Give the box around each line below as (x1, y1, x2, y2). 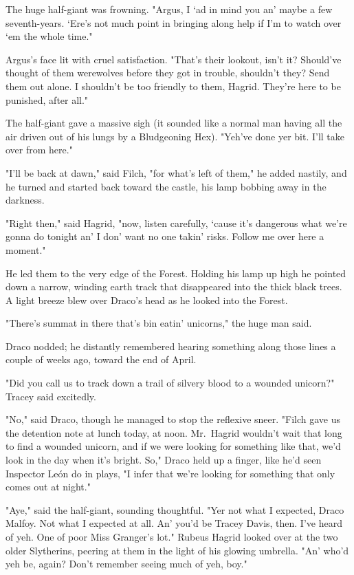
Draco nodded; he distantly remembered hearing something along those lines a (5, 338, 336, 353)
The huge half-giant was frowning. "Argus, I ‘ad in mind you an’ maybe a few (5, 2, 333, 16)
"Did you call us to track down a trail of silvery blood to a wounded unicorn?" (5, 376, 335, 390)
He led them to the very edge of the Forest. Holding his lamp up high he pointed (5, 265, 346, 280)
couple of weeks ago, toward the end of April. (5, 352, 197, 367)
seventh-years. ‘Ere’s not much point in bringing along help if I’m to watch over (5, 15, 342, 30)
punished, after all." (5, 92, 89, 107)
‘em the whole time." (5, 29, 93, 43)
